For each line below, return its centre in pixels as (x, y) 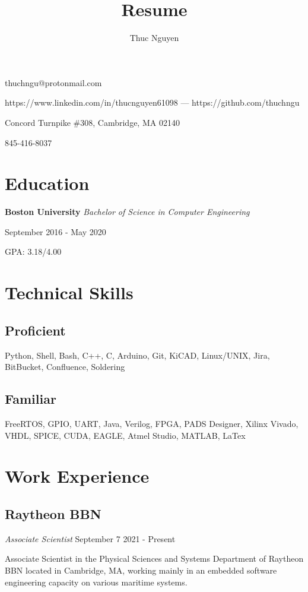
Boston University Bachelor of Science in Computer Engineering (127, 212)
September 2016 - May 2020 (55, 231)
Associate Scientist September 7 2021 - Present (90, 538)
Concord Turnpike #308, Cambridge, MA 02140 (92, 122)
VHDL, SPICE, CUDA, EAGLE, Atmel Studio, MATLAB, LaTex (125, 435)
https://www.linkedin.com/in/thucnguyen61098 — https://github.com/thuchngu (152, 102)
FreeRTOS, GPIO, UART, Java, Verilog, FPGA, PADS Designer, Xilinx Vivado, (152, 423)
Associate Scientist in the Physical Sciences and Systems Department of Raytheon (154, 558)
